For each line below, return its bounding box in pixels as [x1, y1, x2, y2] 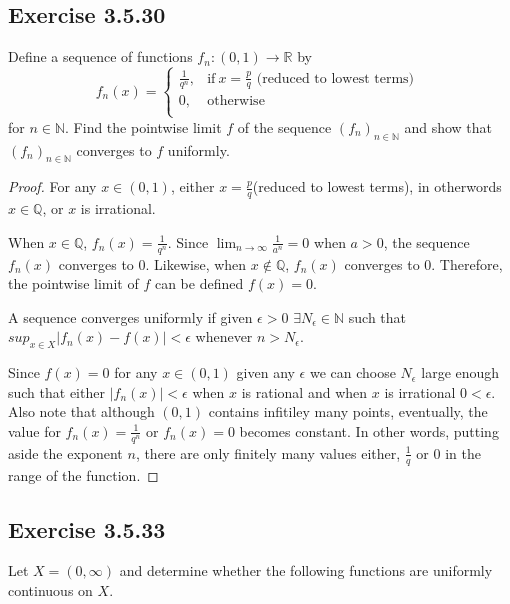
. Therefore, [431, 253, 503, 274]
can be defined [154, 273, 244, 294]
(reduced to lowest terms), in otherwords [252, 176, 502, 197]
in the [445, 442, 481, 463]
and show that [404, 116, 493, 137]
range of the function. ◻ [8, 464, 159, 485]
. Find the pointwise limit [65, 116, 222, 137]
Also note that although [8, 401, 155, 422]
